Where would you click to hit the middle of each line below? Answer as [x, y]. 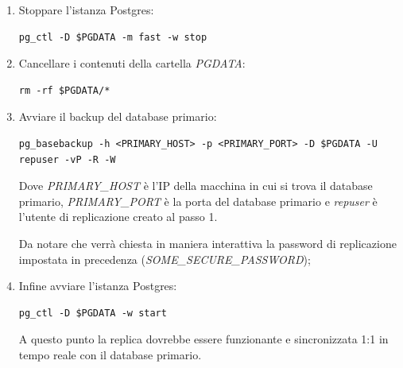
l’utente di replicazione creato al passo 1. [118, 217]
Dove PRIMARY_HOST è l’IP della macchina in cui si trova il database [196, 186]
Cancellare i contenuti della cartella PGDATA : [132, 63]
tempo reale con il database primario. [110, 354]
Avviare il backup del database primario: [118, 116]
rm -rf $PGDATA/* [64, 90]
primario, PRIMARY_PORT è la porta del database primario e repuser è [198, 201]
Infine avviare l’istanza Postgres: [98, 286]
